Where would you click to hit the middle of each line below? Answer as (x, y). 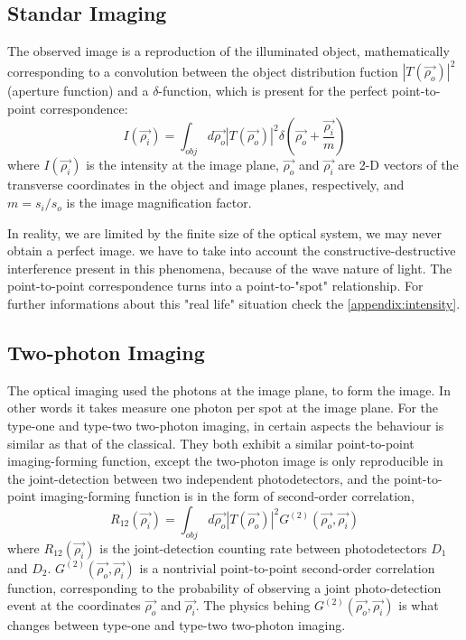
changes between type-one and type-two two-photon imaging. (177, 625)
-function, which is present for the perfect (273, 91)
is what (419, 605)
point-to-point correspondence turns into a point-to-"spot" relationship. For (215, 286)
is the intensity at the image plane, (182, 165)
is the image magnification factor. (159, 203)
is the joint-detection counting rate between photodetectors (263, 547)
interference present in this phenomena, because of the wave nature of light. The (230, 268)
